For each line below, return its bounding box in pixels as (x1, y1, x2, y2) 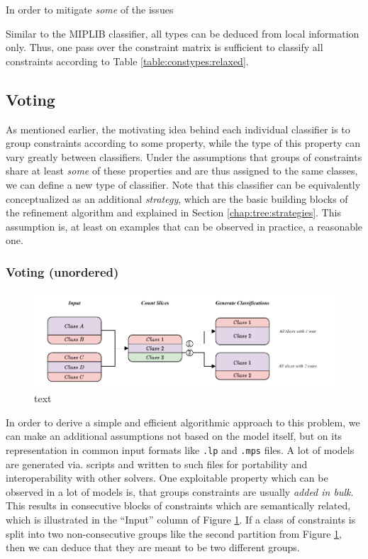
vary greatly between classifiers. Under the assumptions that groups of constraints (6, 149, 362, 164)
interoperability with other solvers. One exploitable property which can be (6, 470, 328, 485)
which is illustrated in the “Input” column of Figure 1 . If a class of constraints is (6, 511, 356, 526)
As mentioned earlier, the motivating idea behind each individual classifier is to (6, 121, 350, 136)
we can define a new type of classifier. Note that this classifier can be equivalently (6, 177, 361, 192)
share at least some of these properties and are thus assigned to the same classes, (6, 163, 358, 178)
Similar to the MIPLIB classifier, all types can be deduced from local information (6, 26, 359, 40)
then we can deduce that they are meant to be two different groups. (6, 540, 300, 555)
